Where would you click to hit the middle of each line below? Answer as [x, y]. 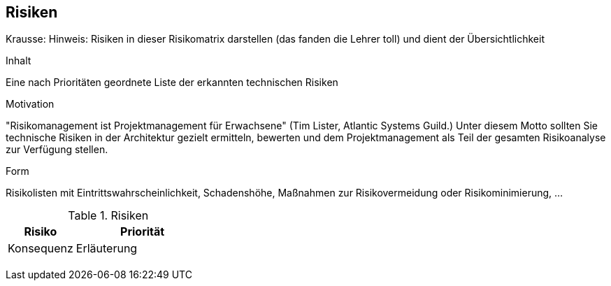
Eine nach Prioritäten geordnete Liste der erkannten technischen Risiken [172, 83]
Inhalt [19, 61]
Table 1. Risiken [108, 216]
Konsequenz [41, 249]
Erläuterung [107, 249]
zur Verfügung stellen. [57, 150]
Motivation [30, 104]
